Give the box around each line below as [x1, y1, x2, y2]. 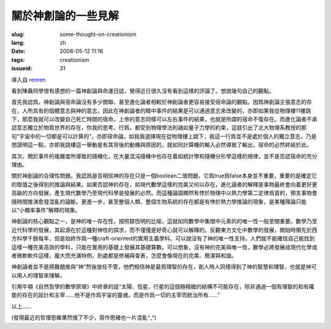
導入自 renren [11, 76, 46, 83]
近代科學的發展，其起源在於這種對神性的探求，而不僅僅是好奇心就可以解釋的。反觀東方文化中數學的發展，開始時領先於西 [11, 226, 318, 234]
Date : [11, 48, 26, 55]
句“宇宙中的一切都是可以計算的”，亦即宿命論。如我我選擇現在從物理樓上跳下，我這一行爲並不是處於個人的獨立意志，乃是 [11, 132, 317, 140]
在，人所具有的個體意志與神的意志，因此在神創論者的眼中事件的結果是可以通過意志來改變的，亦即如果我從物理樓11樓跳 [11, 107, 311, 114]
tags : [11, 56, 25, 64]
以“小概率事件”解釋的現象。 [11, 206, 81, 213]
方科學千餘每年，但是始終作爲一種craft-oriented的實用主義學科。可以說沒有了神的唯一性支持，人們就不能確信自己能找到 [11, 235, 315, 242]
